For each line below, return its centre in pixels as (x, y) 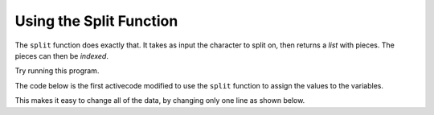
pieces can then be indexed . (61, 55)
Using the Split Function (96, 21)
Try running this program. (57, 71)
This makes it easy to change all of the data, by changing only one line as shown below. (160, 101)
